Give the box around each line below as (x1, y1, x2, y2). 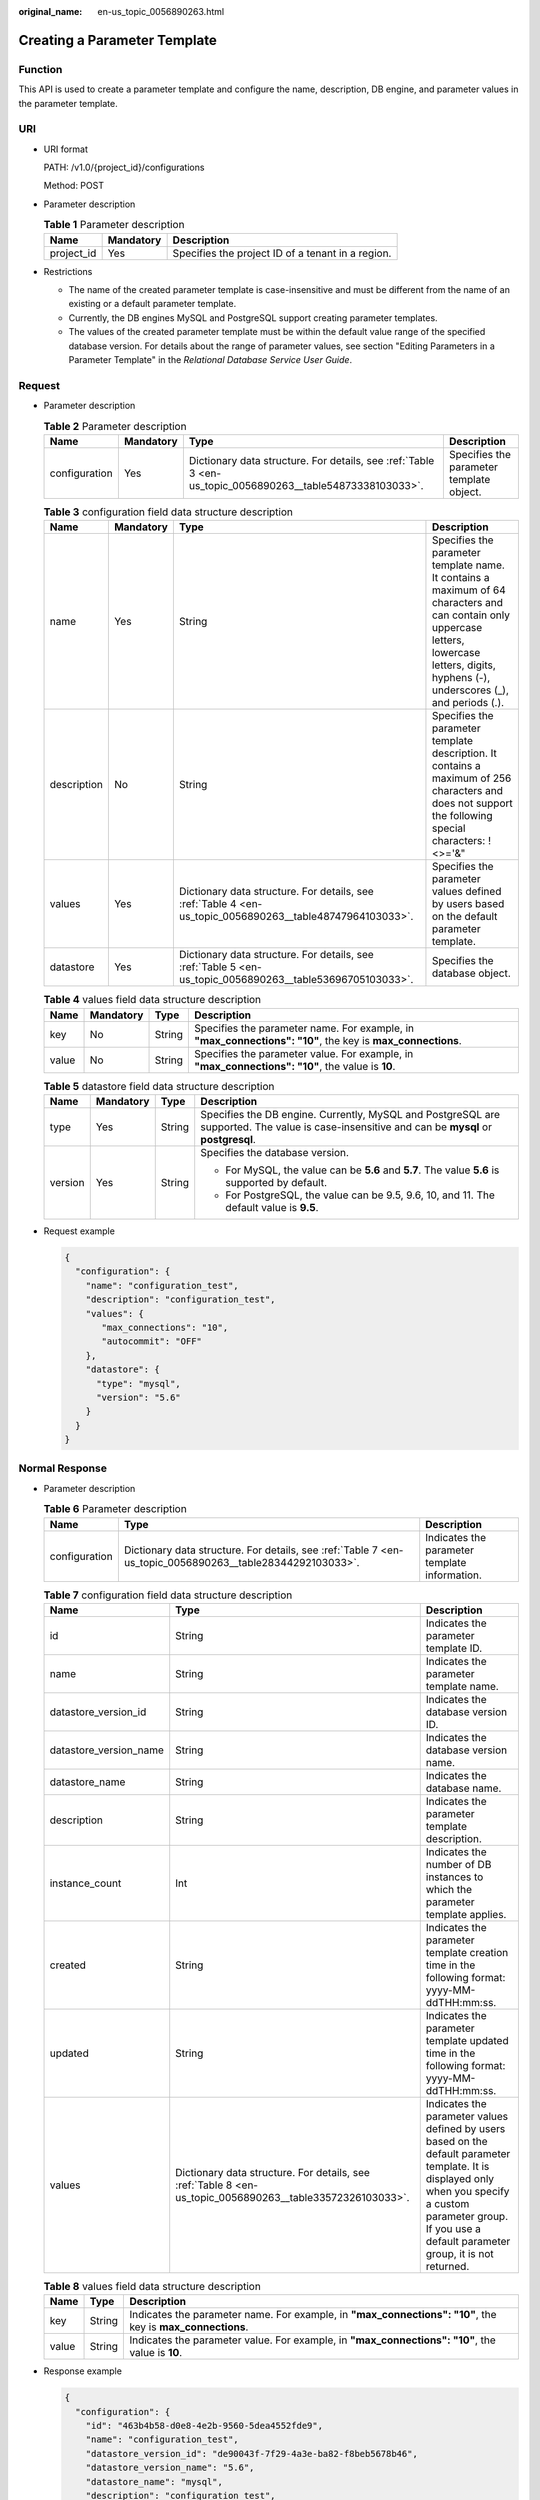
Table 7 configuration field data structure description (43, 1588, 293, 1602)
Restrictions (43, 265, 93, 277)
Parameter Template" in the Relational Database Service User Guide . (68, 353, 353, 365)
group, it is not (425, 2246, 494, 2260)
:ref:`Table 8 (175, 2178, 233, 2192)
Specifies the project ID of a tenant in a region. (172, 246, 392, 260)
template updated (425, 2033, 509, 2047)
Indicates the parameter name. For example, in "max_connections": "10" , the (129, 2308, 497, 2322)
